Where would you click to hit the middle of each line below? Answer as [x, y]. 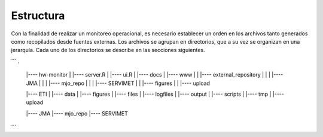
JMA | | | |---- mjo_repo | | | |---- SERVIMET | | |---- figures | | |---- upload [118, 83]
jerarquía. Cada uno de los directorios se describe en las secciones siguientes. [108, 50]
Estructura [38, 16]
